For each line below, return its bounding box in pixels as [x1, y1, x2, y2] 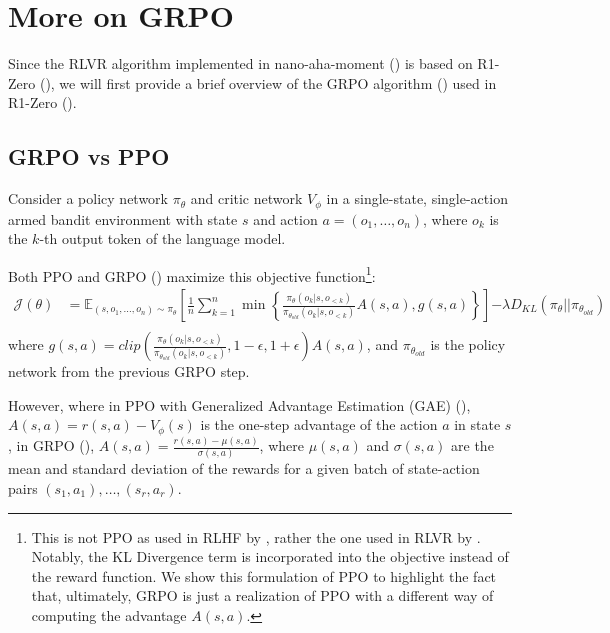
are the [451, 435, 494, 456]
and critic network [190, 188, 303, 209]
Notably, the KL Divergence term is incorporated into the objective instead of [31, 546, 509, 567]
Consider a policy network [8, 188, 168, 209]
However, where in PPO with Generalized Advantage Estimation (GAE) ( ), [8, 394, 471, 415]
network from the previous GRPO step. [8, 361, 250, 382]
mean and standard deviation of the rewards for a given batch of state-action [8, 458, 480, 479]
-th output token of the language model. [39, 228, 286, 249]
